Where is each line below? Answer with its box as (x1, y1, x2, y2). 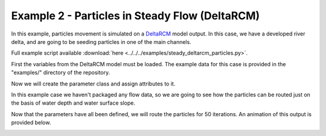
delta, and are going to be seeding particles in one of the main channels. (11, 38, 191, 45)
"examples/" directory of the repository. (11, 69, 110, 76)
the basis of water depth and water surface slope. (11, 99, 136, 107)
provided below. (11, 119, 51, 126)
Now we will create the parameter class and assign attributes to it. (11, 80, 176, 87)
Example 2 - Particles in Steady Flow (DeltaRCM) (11, 9, 260, 22)
